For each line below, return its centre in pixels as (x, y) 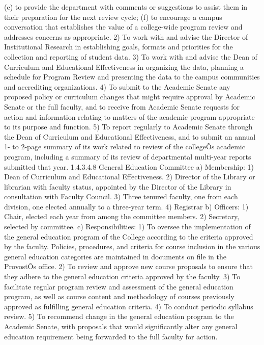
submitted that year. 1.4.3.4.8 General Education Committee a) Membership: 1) (129, 166)
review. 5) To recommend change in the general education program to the (119, 316)
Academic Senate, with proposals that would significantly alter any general (121, 326)
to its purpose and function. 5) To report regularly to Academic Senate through (128, 127)
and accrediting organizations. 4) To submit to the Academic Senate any (117, 86)
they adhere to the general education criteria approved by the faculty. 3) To (122, 276)
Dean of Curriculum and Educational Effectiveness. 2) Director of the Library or (130, 177)
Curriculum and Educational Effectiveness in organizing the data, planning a (124, 67)
